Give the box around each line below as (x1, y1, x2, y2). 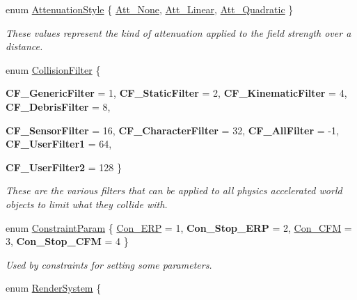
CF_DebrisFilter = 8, (6, 99, 111, 113)
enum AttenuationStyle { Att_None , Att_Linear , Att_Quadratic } (6, 2, 294, 16)
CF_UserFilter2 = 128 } (6, 159, 122, 174)
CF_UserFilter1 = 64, (6, 136, 112, 151)
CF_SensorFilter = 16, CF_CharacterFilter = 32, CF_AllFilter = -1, (6, 123, 339, 137)
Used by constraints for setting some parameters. (6, 257, 212, 271)
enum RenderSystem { (6, 281, 102, 295)
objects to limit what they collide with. (6, 196, 168, 211)
